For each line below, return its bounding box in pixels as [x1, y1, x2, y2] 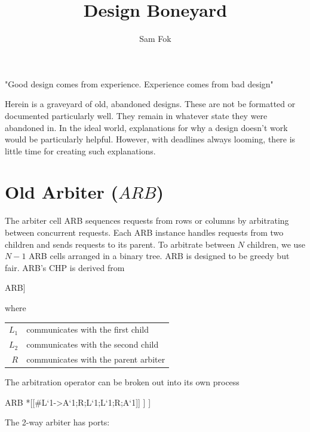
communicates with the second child [26, 338, 159, 351]
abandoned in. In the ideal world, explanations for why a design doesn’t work [5, 121, 288, 133]
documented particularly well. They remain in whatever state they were [5, 109, 268, 121]
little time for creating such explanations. [5, 144, 156, 157]
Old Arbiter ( [5, 180, 118, 204]
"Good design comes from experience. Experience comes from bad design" [5, 77, 274, 90]
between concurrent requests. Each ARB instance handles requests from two [5, 226, 284, 238]
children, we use [247, 238, 306, 250]
